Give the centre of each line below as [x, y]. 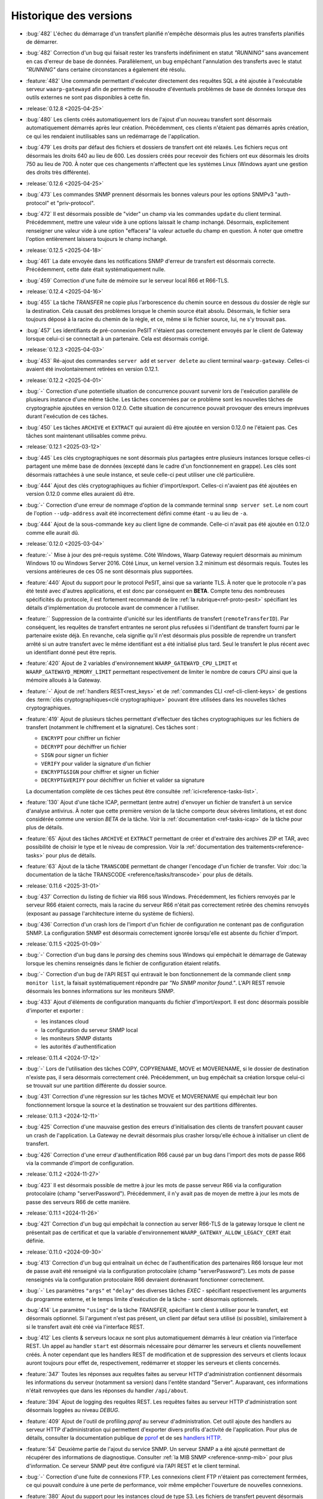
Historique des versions [72, 16]
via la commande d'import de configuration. [80, 1163]
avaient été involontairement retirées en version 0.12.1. [92, 369]
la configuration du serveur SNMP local [89, 1030]
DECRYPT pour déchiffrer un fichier [84, 747]
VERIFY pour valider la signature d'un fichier [96, 763]
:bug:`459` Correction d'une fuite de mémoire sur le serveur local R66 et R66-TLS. [127, 280]
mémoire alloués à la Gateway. [64, 680]
